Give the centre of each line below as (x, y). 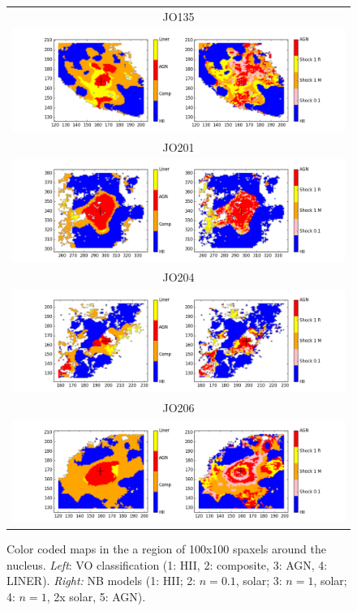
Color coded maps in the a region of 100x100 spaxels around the (166, 549)
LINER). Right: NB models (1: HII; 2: (101, 581)
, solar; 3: (259, 581)
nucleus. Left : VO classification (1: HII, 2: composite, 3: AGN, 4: (167, 564)
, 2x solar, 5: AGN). (96, 596)
